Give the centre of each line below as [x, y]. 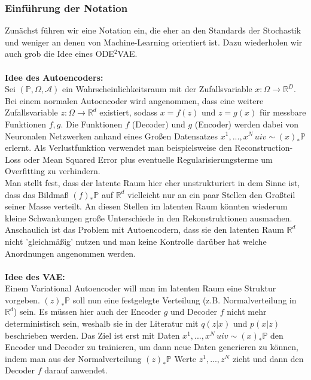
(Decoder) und [158, 124]
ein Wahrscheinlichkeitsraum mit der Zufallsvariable [157, 89]
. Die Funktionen [92, 124]
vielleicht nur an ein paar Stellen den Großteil [211, 194]
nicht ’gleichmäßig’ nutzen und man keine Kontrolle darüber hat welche [136, 241]
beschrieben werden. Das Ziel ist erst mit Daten [92, 335]
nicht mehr [247, 311]
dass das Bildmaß [37, 194]
